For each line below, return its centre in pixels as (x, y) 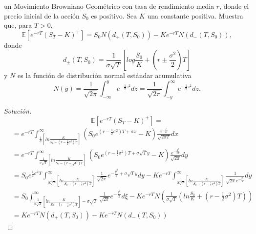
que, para (18, 25)
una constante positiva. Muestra (195, 15)
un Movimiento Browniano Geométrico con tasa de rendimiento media (109, 6)
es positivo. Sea (114, 15)
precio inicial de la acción (42, 15)
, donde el (234, 6)
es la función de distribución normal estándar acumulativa (104, 75)
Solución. (18, 111)
